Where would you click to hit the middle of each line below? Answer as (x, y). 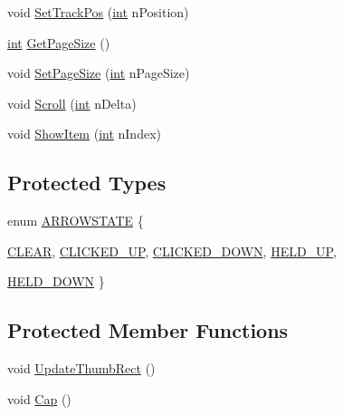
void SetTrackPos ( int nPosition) (98, 12)
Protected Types (87, 183)
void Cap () (39, 398)
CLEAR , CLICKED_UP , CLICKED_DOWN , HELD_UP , (172, 251)
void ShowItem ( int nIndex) (84, 134)
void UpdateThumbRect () (81, 368)
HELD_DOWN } (56, 281)
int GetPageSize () (59, 42)
